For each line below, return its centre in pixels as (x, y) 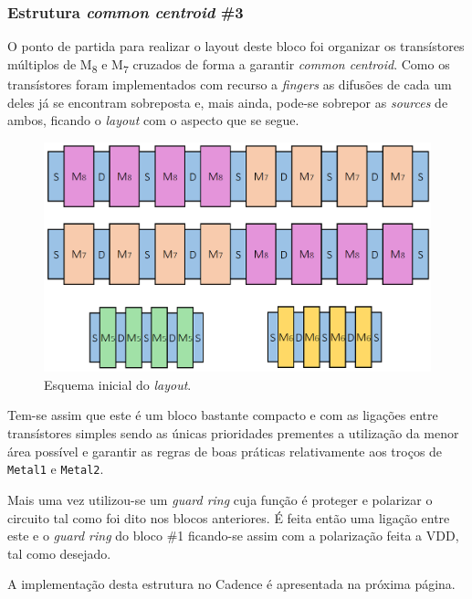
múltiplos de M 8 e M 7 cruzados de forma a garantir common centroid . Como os (229, 65)
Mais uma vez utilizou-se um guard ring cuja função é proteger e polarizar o (220, 499)
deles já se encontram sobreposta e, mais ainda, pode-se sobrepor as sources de (228, 102)
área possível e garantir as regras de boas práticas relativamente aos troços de (225, 451)
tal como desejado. (59, 553)
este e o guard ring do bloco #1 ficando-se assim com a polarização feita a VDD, (233, 536)
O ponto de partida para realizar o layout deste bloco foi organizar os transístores (236, 46)
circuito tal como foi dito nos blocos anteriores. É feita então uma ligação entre (229, 517)
